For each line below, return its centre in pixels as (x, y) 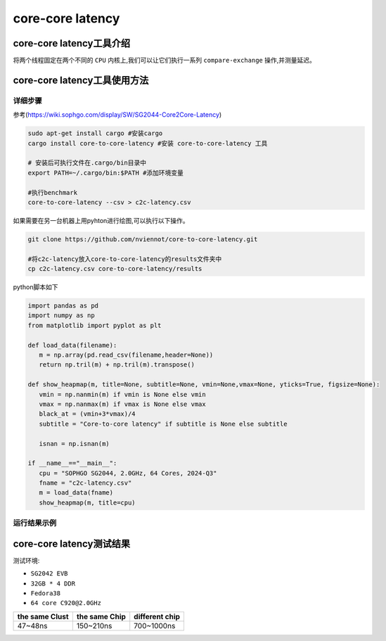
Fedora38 (46, 594)
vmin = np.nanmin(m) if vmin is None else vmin (123, 394)
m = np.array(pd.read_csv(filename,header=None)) (126, 355)
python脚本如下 (36, 287)
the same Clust (43, 616)
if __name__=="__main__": (72, 463)
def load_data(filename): (72, 345)
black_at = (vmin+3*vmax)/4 (88, 414)
